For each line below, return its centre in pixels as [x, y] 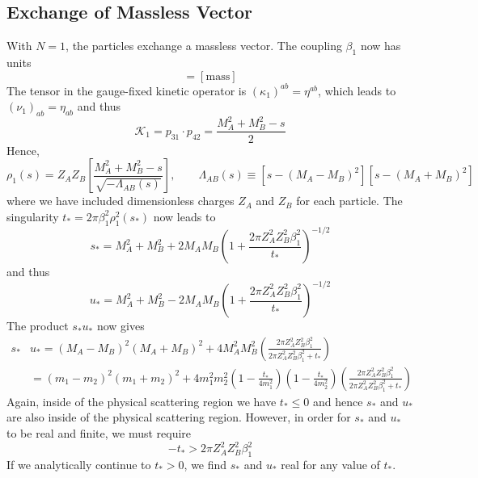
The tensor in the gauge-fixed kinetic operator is [127, 90]
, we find [205, 464]
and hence [338, 401]
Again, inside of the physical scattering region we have [142, 401]
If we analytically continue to [79, 464]
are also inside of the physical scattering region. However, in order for [179, 417]
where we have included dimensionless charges [121, 201]
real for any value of [330, 464]
